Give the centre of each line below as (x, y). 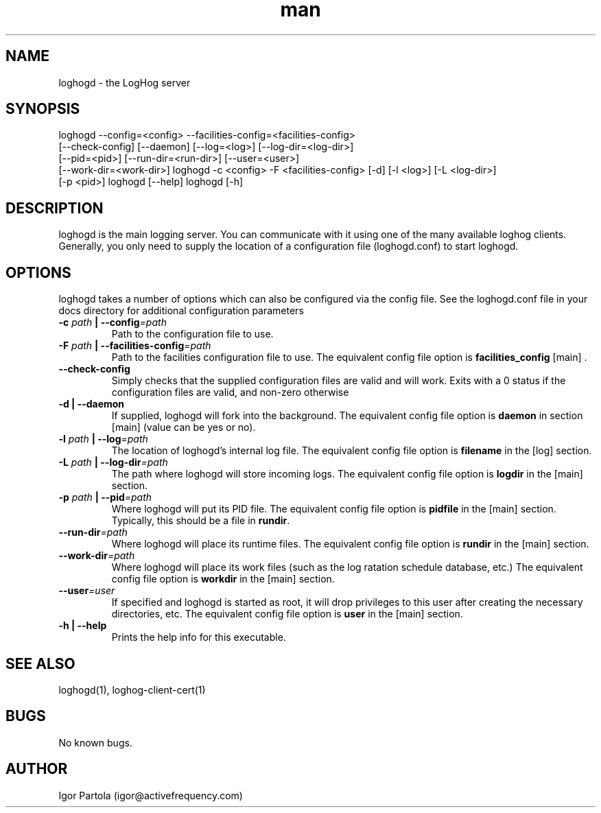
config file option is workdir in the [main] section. (223, 579)
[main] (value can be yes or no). (184, 427)
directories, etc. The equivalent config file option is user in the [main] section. (287, 614)
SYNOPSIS (43, 109)
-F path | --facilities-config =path (135, 346)
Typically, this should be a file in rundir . (201, 521)
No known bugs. (95, 742)
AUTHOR (37, 769)
